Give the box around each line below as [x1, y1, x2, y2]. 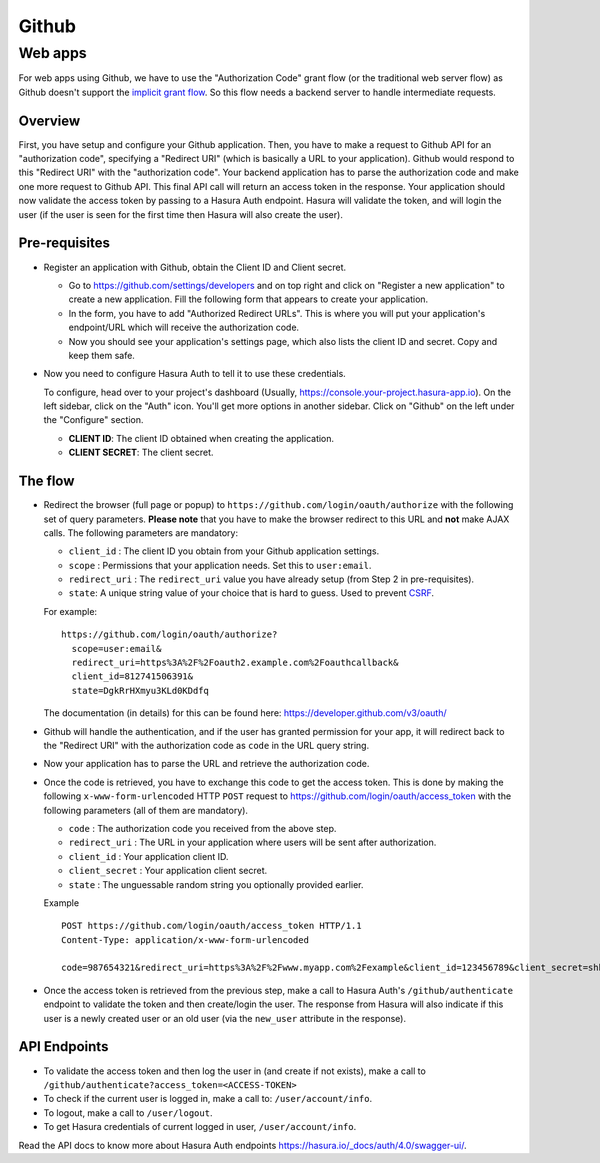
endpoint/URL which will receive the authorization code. [68, 321, 300, 334]
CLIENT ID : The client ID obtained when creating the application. [68, 432, 335, 444]
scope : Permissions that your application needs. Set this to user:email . [68, 559, 372, 571]
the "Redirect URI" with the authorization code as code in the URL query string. [43, 740, 370, 751]
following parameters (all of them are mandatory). [43, 804, 249, 816]
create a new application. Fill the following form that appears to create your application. [68, 293, 429, 305]
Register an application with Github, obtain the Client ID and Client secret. [43, 261, 347, 273]
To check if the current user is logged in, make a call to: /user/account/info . [43, 1093, 373, 1105]
